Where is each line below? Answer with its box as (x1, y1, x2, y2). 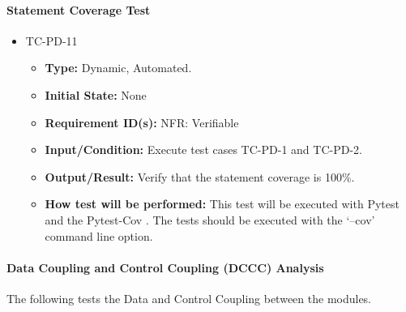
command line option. (45, 227, 153, 244)
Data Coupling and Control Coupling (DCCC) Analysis (6, 259, 324, 276)
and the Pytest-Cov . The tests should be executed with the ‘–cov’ (45, 211, 375, 228)
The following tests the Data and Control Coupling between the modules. (6, 289, 372, 306)
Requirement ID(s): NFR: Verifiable (45, 113, 239, 130)
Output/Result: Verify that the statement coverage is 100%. (45, 168, 355, 185)
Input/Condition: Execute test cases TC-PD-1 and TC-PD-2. (45, 141, 362, 158)
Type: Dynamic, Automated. (45, 59, 192, 76)
